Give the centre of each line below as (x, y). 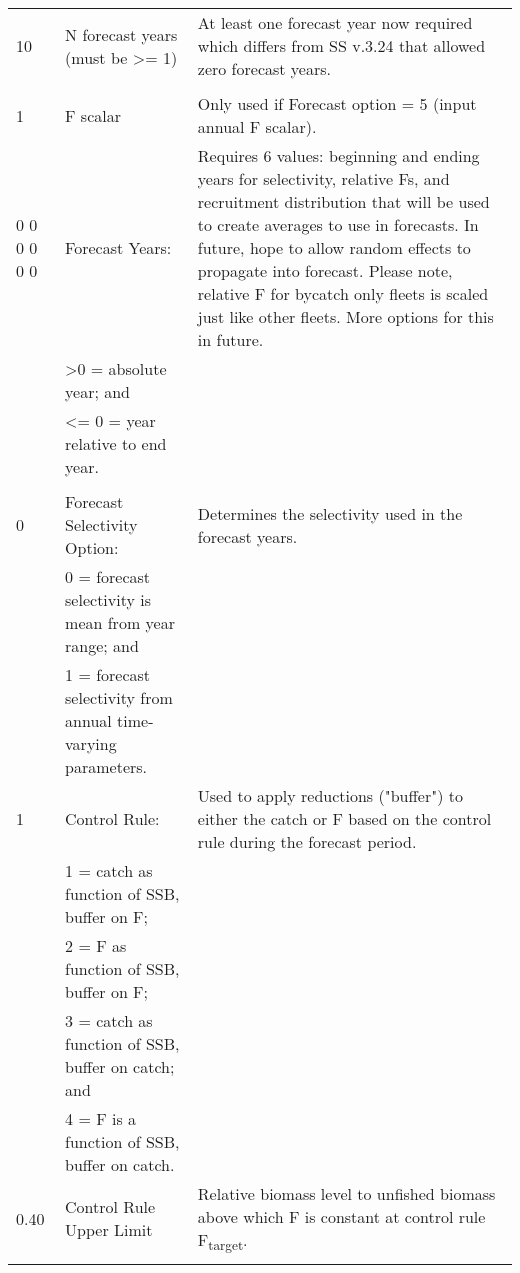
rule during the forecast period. (307, 841)
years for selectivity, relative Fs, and (323, 178)
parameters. (106, 766)
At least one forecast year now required (335, 22)
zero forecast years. (264, 68)
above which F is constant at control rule (341, 1216)
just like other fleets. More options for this (345, 316)
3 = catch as (109, 1020)
